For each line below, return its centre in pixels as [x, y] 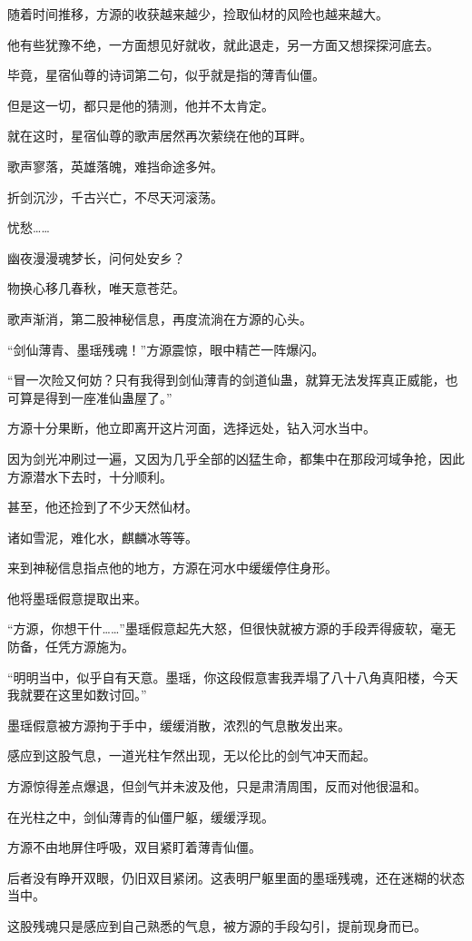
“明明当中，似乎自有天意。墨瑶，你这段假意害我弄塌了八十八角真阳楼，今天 [233, 676]
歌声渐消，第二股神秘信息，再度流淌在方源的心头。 [160, 318]
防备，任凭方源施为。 [71, 647]
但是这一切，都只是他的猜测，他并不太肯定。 [141, 105]
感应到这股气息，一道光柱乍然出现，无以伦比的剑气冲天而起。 [192, 755]
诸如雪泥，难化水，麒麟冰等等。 [103, 537]
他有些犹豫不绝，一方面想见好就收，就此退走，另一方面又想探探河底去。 [223, 44]
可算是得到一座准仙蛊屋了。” [90, 397]
